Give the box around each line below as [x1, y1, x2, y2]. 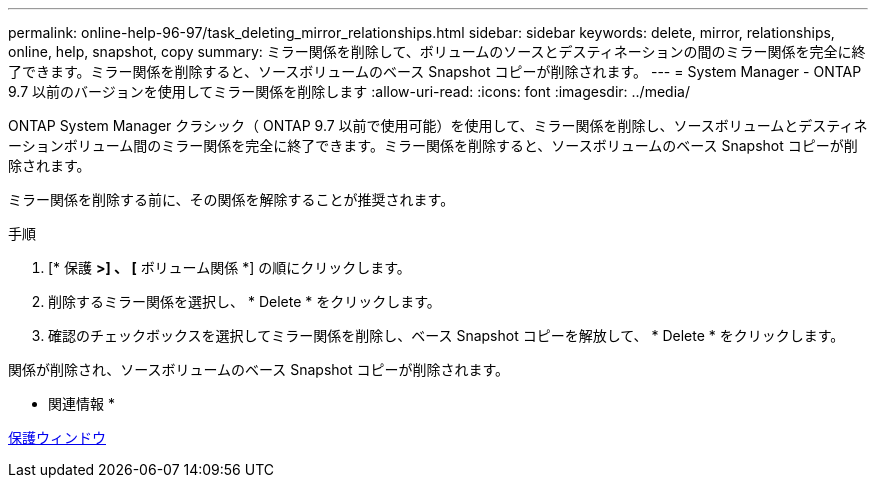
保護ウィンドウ [8, 429, 106, 446]
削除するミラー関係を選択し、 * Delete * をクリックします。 [48, 293, 441, 310]
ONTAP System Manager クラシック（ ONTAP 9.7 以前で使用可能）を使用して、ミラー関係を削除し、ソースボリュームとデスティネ [8, 117, 868, 134]
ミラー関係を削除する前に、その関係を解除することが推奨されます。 [8, 191, 455, 208]
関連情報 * [48, 395, 115, 412]
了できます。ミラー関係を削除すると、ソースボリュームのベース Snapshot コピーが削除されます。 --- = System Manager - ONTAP [8, 63, 862, 80]
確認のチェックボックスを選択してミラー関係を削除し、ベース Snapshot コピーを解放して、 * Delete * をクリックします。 [48, 327, 845, 344]
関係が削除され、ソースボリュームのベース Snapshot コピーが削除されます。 [8, 361, 510, 378]
